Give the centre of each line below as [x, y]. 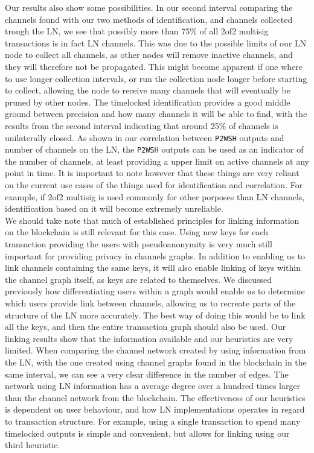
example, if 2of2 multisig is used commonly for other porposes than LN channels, [155, 196]
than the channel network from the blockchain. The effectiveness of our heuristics [155, 397]
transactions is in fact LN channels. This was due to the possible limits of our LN [156, 43]
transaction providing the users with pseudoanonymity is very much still [139, 244]
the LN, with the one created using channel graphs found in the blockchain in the [156, 362]
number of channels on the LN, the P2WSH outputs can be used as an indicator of [154, 149]
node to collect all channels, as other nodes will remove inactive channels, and [149, 55]
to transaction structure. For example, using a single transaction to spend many [153, 421]
